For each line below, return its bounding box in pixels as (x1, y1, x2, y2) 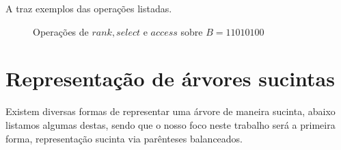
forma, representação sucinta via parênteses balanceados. (5, 131, 243, 145)
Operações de (33, 24, 89, 38)
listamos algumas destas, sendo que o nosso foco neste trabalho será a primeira (5, 117, 336, 132)
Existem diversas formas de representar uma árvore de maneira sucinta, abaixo (5, 104, 336, 118)
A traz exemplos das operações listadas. (5, 1, 172, 15)
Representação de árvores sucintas (5, 64, 335, 92)
